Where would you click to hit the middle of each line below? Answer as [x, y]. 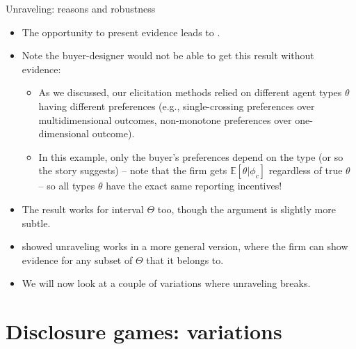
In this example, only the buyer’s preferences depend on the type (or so [191, 156]
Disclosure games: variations [144, 331]
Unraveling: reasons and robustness [81, 8]
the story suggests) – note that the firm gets [133, 170]
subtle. [36, 223]
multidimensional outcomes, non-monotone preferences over [165, 119]
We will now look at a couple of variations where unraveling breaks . [166, 283]
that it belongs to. [185, 259]
